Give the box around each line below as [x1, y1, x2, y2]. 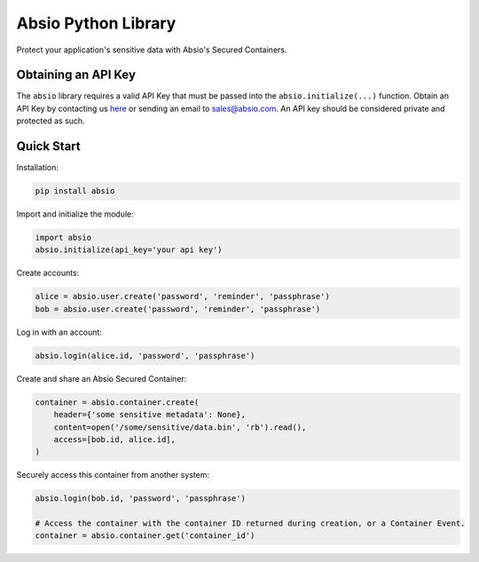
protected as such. [16, 115, 85, 126]
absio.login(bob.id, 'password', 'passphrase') [35, 494, 246, 503]
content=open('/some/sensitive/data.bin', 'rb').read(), [53, 422, 307, 432]
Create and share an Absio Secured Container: [16, 373, 187, 384]
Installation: [16, 162, 59, 173]
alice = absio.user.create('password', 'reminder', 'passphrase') [35, 291, 330, 302]
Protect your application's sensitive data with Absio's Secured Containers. [16, 44, 287, 55]
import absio [35, 233, 92, 243]
